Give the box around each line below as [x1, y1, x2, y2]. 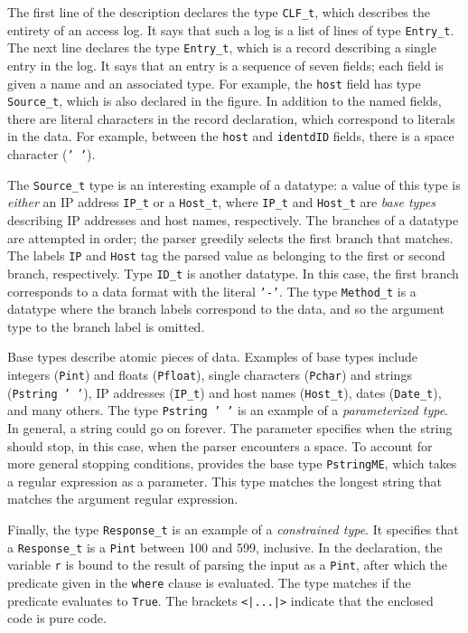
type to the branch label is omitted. [7, 316, 205, 335]
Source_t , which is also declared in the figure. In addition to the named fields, [7, 91, 442, 110]
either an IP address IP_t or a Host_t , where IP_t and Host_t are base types [7, 193, 435, 212]
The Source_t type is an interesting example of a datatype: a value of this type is [7, 175, 461, 194]
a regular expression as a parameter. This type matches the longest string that [7, 471, 443, 490]
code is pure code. [7, 609, 107, 628]
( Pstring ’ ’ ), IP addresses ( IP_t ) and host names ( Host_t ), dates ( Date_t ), [7, 383, 442, 402]
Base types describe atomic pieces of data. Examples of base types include [7, 347, 417, 366]
